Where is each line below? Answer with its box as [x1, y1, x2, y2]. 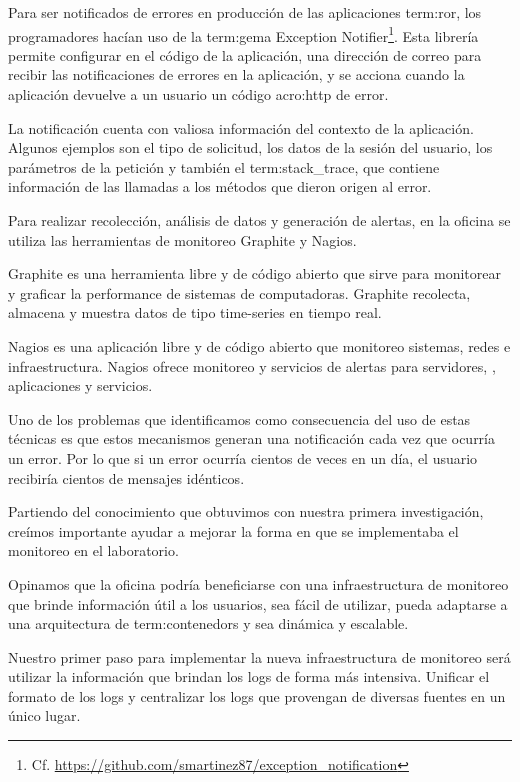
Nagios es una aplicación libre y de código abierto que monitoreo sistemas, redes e [8, 335, 511, 356]
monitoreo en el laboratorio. [8, 540, 179, 561]
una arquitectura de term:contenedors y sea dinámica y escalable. [8, 613, 409, 634]
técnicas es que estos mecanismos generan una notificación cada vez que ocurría [8, 428, 496, 449]
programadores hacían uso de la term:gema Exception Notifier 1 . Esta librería [8, 22, 479, 46]
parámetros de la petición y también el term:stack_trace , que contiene [8, 156, 440, 177]
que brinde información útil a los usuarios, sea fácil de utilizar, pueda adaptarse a [8, 593, 508, 614]
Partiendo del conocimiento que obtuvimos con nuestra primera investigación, [8, 501, 484, 522]
